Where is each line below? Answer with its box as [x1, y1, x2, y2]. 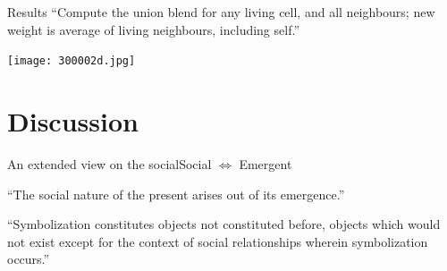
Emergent [239, 154, 292, 173]
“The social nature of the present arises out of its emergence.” [7, 184, 345, 203]
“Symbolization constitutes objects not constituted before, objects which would [7, 215, 441, 233]
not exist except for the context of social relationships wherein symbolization [7, 232, 428, 250]
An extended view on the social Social [7, 154, 212, 173]
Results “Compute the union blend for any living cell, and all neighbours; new [7, 3, 435, 21]
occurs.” [7, 250, 50, 268]
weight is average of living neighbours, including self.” [7, 20, 299, 38]
